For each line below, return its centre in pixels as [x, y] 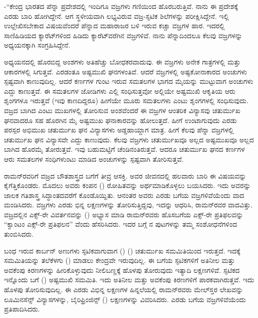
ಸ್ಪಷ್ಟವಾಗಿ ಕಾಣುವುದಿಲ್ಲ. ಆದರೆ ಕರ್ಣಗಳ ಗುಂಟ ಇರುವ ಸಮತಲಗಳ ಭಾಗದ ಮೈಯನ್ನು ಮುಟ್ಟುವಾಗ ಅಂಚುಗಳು [129, 81]
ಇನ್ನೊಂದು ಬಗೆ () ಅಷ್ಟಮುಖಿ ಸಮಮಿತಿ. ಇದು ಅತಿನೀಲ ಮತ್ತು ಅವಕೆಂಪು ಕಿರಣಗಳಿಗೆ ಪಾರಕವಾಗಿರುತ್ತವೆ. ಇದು [129, 280]
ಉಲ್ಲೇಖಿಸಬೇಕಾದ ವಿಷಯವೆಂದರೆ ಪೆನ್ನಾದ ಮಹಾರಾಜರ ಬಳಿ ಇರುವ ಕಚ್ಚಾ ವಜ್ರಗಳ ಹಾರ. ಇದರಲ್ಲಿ [115, 26]
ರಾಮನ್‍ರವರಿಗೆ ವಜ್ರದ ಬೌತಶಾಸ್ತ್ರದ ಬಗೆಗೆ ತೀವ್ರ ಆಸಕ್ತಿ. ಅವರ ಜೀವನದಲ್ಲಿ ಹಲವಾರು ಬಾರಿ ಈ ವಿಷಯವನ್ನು [125, 175]
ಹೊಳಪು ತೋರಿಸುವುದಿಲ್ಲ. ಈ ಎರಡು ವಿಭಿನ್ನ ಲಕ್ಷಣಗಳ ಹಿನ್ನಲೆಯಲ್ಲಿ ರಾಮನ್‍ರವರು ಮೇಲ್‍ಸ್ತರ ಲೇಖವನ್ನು [124, 289]
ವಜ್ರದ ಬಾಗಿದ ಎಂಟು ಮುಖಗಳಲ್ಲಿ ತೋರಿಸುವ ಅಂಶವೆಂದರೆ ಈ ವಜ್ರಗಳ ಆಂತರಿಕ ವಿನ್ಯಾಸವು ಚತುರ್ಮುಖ [122, 110]
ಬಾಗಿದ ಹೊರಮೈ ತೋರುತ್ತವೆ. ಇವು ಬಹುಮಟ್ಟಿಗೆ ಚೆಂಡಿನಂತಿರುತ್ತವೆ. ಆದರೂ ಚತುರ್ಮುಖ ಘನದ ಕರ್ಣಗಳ [125, 149]
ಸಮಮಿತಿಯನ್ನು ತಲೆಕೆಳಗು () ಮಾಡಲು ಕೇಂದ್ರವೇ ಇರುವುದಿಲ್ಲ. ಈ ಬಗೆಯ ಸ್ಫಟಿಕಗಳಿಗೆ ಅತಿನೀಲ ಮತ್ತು [120, 260]
